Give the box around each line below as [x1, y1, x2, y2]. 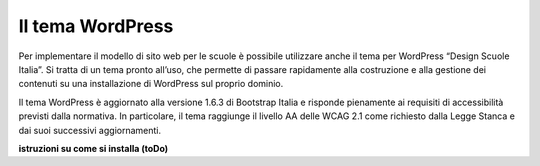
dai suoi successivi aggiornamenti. [18, 124, 162, 136]
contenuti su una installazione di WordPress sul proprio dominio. [18, 78, 284, 90]
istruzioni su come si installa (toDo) [18, 142, 169, 154]
